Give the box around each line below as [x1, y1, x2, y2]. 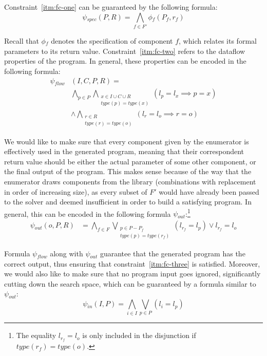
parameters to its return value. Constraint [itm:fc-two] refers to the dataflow [4, 45, 245, 56]
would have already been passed [159, 186, 259, 197]
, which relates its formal [179, 35, 257, 46]
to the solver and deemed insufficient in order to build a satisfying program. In [4, 196, 252, 207]
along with [50, 248, 83, 259]
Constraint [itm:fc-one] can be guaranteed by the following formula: [4, 2, 218, 12]
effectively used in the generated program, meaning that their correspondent [4, 146, 244, 157]
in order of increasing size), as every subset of [4, 186, 147, 197]
